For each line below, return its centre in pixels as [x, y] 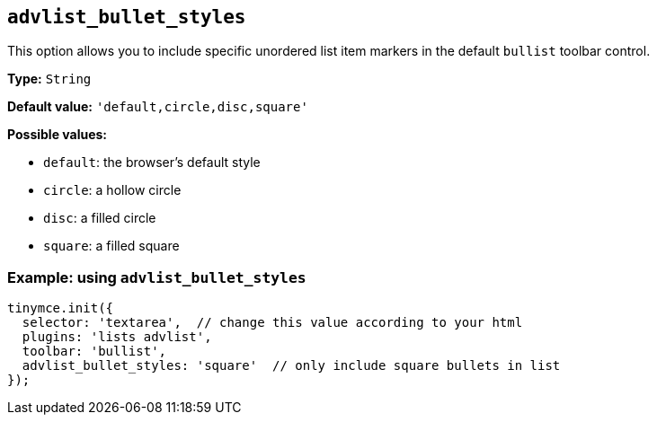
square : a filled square [111, 246]
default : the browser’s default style [152, 163]
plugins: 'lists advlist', [117, 337]
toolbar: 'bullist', [94, 352]
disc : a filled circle [100, 218]
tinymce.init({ [61, 308]
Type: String [49, 79]
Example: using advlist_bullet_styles [157, 277]
